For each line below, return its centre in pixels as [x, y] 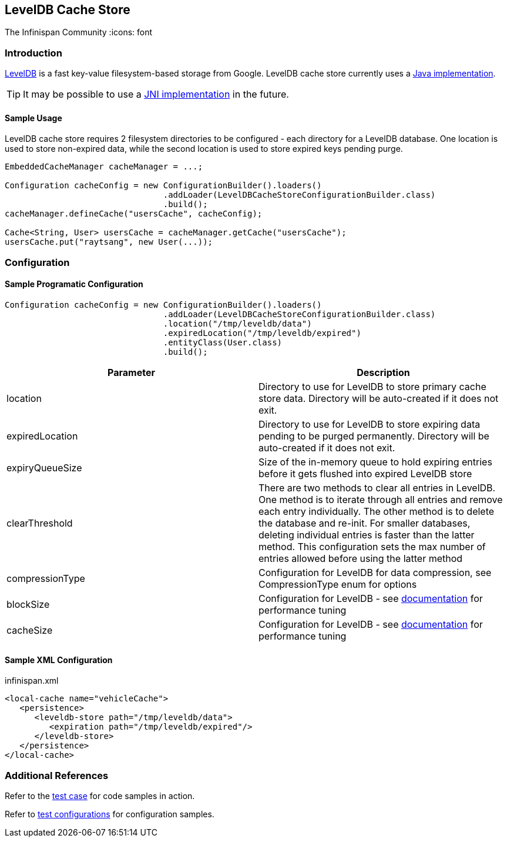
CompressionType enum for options [338, 584]
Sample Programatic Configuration [74, 284]
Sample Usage [33, 118]
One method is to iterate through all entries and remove [381, 499]
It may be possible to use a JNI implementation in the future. [156, 94]
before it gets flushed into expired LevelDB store [365, 473]
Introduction [33, 53]
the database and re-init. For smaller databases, [365, 523]
